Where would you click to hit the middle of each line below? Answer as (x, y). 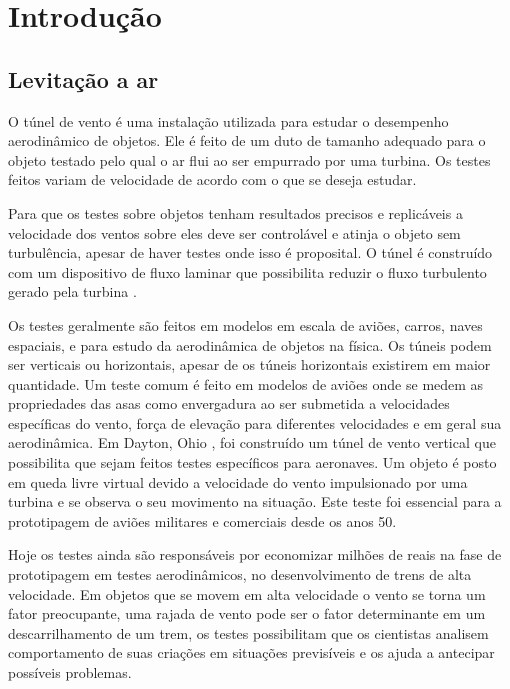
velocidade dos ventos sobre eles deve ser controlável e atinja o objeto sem (234, 232)
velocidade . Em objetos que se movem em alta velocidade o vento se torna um (247, 593)
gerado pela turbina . (72, 291)
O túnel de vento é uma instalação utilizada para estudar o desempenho (228, 120)
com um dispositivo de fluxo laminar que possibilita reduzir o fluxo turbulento (247, 271)
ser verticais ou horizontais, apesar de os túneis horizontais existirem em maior (249, 364)
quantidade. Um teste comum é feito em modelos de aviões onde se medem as (246, 383)
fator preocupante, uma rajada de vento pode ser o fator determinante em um (247, 613)
